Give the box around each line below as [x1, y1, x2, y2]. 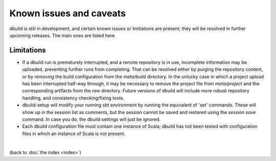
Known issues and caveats [9, 8, 126, 19]
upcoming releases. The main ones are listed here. [9, 32, 116, 38]
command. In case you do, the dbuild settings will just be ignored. [22, 116, 161, 122]
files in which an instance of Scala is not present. [22, 130, 126, 137]
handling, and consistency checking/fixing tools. [22, 95, 125, 101]
